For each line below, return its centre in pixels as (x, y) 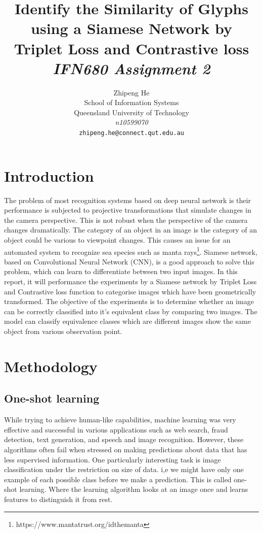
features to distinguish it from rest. (58, 499)
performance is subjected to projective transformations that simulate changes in (128, 210)
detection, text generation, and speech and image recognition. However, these (124, 439)
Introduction (49, 175)
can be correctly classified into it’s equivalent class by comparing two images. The (131, 311)
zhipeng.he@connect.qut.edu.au (131, 133)
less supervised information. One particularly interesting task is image (113, 459)
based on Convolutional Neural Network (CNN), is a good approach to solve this (129, 261)
